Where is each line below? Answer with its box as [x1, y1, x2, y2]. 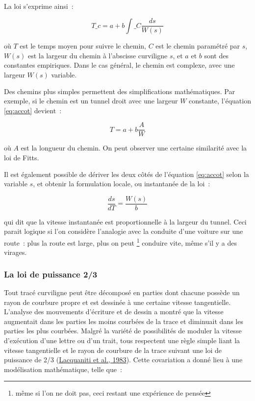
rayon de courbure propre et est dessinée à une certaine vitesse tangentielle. [4, 297, 231, 307]
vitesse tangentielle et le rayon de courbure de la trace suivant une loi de [4, 345, 222, 355]
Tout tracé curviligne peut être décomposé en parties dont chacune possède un [4, 287, 240, 298]
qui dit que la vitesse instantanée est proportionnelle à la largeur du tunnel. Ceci [4, 216, 247, 226]
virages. [4, 247, 27, 257]
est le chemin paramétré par [155, 41, 240, 51]
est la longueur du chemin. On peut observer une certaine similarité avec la [21, 143, 247, 153]
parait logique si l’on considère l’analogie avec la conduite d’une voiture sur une [4, 226, 243, 236]
